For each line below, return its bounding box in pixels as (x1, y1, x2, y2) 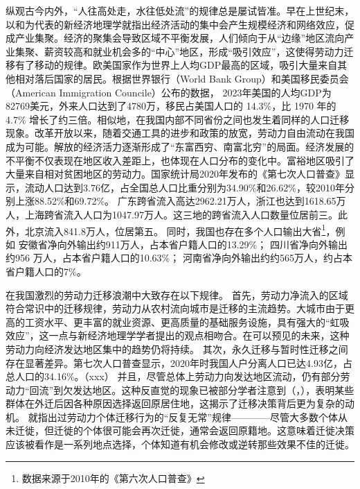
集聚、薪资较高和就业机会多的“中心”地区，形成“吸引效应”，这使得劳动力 (15, 44, 344, 58)
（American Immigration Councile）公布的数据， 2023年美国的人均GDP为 (6, 85, 332, 99)
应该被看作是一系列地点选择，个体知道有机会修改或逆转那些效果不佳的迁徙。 (6, 437, 354, 452)
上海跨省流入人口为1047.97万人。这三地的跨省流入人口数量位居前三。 (24, 207, 338, 221)
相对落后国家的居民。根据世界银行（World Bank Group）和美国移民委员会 (15, 71, 349, 85)
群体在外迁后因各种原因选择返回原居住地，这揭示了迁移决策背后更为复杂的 (6, 396, 345, 411)
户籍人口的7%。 (15, 264, 87, 278)
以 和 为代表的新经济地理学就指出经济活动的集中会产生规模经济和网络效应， (6, 17, 345, 31)
